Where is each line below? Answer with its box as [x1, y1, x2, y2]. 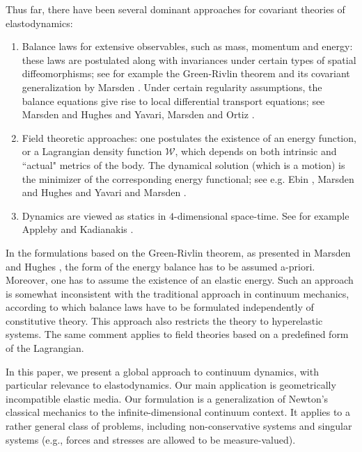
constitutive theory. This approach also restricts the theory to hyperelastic [6, 313, 323, 328]
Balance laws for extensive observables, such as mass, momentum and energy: [22, 39, 353, 54]
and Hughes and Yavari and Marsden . [22, 185, 187, 200]
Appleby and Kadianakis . [22, 222, 134, 236]
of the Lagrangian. [6, 341, 84, 355]
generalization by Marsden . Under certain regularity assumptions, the [22, 79, 322, 94]
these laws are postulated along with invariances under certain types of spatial [22, 52, 356, 67]
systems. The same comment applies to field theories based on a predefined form [6, 327, 349, 341]
